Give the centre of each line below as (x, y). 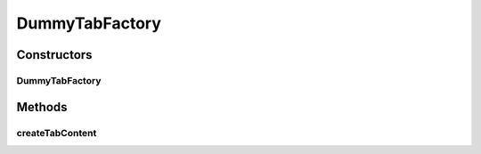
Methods (42, 107)
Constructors (54, 55)
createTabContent (57, 133)
